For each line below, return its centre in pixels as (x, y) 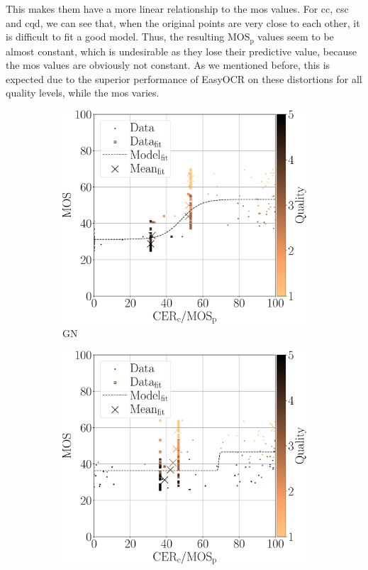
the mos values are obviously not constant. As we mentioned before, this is (168, 65)
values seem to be (296, 37)
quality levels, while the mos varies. (83, 93)
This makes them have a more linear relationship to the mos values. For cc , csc (177, 9)
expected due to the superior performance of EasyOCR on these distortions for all (184, 78)
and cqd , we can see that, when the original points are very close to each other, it (183, 22)
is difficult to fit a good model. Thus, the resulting (115, 37)
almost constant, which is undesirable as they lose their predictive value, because (181, 51)
